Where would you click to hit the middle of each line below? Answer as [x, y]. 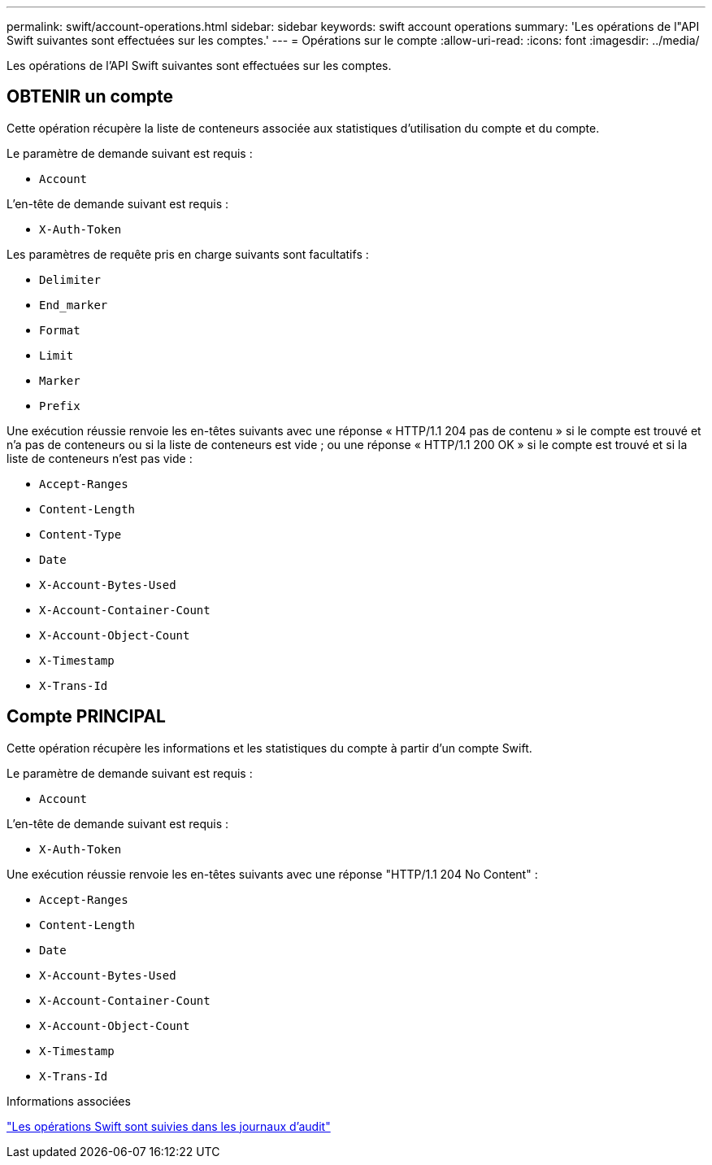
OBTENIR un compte [90, 97]
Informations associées [69, 1101]
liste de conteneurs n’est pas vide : [100, 458]
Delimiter [70, 279]
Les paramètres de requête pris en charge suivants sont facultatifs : [188, 254]
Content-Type [80, 534]
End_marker [74, 305]
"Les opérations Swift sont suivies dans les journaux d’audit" [169, 1126]
